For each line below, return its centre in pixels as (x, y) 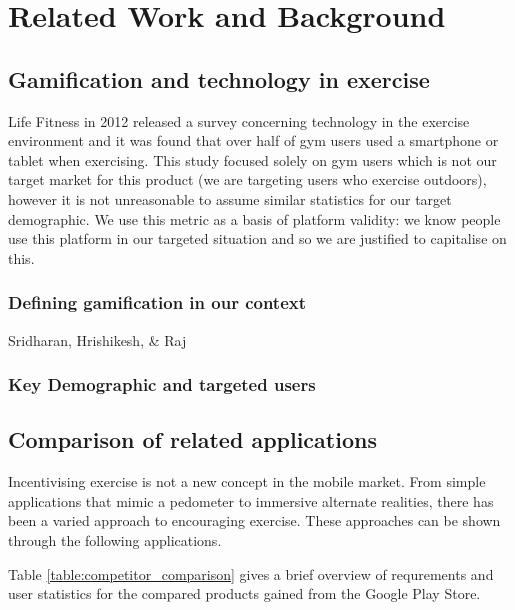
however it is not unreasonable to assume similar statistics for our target (230, 198)
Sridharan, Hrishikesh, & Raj (97, 339)
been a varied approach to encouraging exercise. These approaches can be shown (254, 520)
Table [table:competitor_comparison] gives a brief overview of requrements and (251, 573)
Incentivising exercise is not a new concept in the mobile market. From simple (247, 481)
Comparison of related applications (192, 439)
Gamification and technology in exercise (219, 78)
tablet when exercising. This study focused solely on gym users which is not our (252, 159)
